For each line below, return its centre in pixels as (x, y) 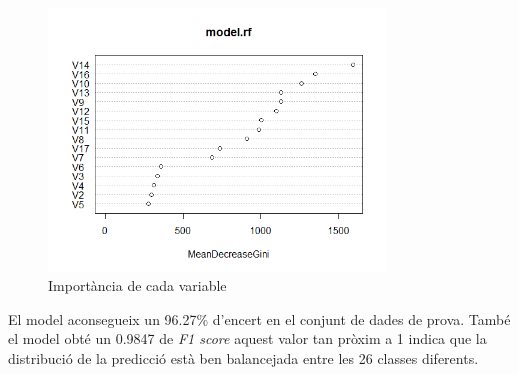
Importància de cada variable (137, 285)
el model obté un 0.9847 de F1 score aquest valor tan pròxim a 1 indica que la (247, 338)
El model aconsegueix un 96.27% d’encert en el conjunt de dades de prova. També (259, 318)
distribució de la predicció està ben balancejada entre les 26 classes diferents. (243, 357)
